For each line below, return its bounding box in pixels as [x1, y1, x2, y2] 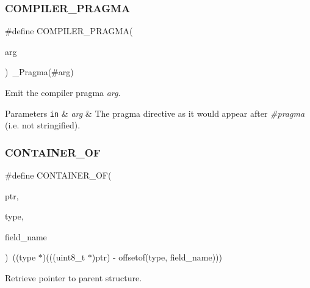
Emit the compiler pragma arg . [5, 86, 121, 98]
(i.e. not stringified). [5, 119, 81, 131]
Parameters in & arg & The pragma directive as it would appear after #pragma [5, 106, 305, 119]
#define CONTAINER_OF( [5, 169, 112, 182]
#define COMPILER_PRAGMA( [5, 24, 133, 37]
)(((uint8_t [42, 251, 85, 264]
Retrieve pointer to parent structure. [5, 271, 142, 284]
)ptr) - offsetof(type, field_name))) [92, 251, 222, 264]
